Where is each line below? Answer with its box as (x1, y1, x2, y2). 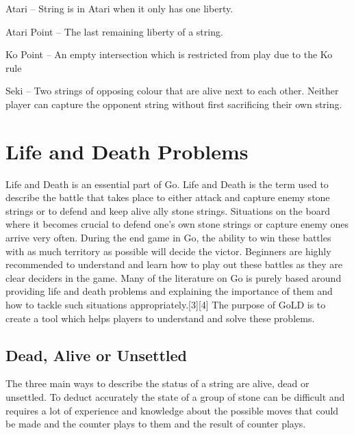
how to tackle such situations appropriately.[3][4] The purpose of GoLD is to (5, 298, 326, 312)
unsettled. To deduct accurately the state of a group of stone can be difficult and (5, 390, 345, 404)
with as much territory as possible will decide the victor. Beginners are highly (5, 243, 331, 258)
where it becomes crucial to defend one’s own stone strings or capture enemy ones (5, 217, 349, 231)
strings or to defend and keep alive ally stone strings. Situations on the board (5, 203, 330, 217)
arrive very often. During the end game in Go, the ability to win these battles (5, 230, 331, 245)
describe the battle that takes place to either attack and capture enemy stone (5, 190, 330, 205)
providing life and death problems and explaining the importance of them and (5, 284, 333, 298)
